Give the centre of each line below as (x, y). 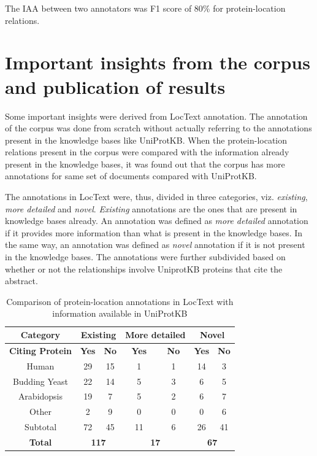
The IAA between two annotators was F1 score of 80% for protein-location (145, 8)
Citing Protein (40, 350)
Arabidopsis (40, 396)
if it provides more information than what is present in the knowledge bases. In (154, 232)
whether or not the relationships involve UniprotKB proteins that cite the (144, 269)
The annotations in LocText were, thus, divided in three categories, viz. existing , (156, 197)
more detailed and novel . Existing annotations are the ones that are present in (151, 208)
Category (40, 334)
